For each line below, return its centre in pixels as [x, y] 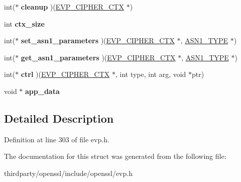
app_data [42, 91]
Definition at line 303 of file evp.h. [57, 139]
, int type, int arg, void [151, 74]
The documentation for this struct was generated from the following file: [115, 156]
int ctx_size [24, 23]
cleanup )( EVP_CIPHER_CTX [72, 7]
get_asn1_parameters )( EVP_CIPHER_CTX [98, 57]
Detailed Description [59, 118]
